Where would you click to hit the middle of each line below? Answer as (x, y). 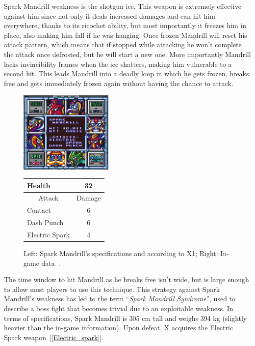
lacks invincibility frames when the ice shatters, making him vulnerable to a (118, 64)
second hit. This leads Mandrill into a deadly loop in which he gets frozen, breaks (127, 73)
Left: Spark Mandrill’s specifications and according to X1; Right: (121, 253)
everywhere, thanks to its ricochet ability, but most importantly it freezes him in (125, 25)
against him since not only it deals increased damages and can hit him (110, 15)
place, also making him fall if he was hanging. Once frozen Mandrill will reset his (126, 35)
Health (39, 185)
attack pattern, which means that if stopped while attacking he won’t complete (123, 44)
